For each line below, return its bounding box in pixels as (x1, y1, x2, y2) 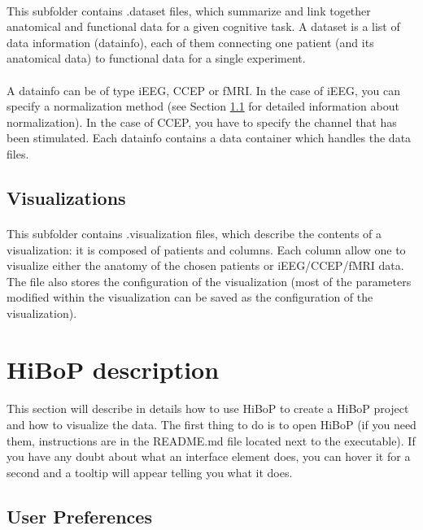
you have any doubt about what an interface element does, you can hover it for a (7, 448, 411, 465)
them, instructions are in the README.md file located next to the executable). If (7, 432, 416, 449)
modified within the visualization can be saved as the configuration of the (7, 289, 373, 306)
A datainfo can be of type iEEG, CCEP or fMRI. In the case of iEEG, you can (7, 81, 400, 98)
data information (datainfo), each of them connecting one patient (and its (7, 33, 374, 50)
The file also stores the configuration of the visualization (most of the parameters (7, 272, 412, 289)
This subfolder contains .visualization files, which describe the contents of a (7, 224, 382, 241)
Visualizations (7, 185, 126, 210)
